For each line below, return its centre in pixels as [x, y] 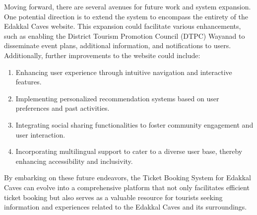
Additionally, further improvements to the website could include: [102, 55]
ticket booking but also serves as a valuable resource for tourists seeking [113, 197]
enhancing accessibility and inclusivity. [74, 161]
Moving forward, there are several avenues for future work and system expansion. [128, 6]
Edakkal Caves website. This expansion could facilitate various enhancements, [123, 26]
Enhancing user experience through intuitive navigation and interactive [124, 72]
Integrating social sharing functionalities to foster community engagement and [134, 124]
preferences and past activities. [63, 108]
